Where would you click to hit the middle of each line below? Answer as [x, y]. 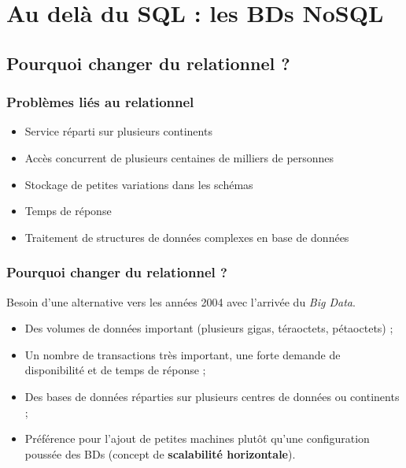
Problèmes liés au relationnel [100, 102]
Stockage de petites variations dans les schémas [139, 184]
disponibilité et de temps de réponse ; [115, 370]
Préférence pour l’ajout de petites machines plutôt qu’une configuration [197, 438]
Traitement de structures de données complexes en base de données [187, 237]
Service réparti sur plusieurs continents [118, 131]
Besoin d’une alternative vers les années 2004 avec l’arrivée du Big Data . [181, 301]
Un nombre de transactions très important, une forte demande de [183, 354]
